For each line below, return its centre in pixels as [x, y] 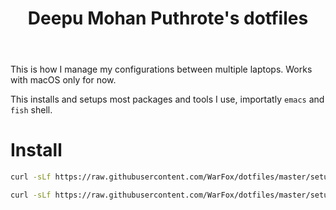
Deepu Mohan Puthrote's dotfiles [168, 18]
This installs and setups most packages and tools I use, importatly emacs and [167, 99]
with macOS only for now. [63, 80]
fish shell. [31, 110]
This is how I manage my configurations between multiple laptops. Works [161, 69]
